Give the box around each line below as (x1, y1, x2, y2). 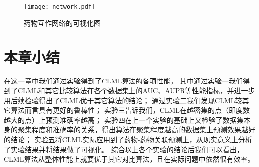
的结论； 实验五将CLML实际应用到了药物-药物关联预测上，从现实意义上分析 (4, 134, 252, 144)
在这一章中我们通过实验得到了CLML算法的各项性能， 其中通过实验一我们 (4, 76, 243, 86)
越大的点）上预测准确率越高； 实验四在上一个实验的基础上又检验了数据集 (4, 114, 244, 125)
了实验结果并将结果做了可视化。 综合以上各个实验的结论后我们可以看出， (4, 144, 244, 154)
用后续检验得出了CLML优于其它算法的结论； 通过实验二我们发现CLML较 (4, 95, 242, 105)
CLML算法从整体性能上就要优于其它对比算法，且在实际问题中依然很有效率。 (4, 154, 255, 164)
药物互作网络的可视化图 (24, 17, 101, 28)
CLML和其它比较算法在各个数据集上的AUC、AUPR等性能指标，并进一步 (17, 85, 255, 95)
